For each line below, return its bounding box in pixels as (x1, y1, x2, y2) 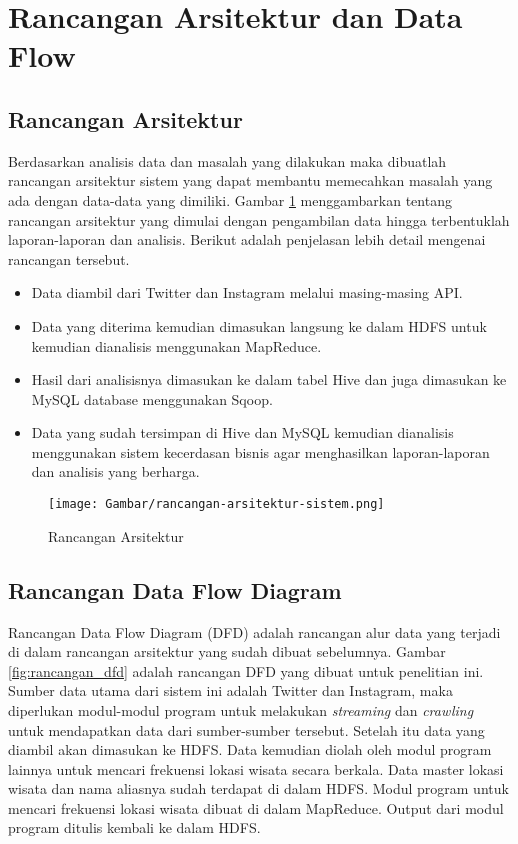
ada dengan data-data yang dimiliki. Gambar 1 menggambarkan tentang (8, 189, 452, 210)
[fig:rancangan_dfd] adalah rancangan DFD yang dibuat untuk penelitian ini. (8, 660, 484, 681)
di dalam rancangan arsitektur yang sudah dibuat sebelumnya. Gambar (8, 641, 446, 662)
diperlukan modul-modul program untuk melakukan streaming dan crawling (8, 699, 474, 720)
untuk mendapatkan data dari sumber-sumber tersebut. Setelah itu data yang (8, 719, 485, 740)
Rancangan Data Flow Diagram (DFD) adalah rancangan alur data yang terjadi (8, 621, 501, 642)
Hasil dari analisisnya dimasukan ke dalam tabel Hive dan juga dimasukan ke (31, 369, 507, 390)
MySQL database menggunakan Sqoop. (31, 388, 273, 409)
